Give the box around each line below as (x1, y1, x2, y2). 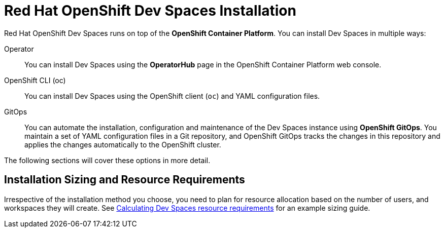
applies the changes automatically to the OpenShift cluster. (24, 140, 221, 149)
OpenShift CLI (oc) (4, 75, 66, 85)
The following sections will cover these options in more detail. (4, 156, 211, 165)
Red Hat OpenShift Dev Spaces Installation (4, 2, 296, 19)
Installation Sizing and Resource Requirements (4, 173, 245, 186)
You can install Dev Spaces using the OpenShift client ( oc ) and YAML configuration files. (24, 91, 320, 100)
